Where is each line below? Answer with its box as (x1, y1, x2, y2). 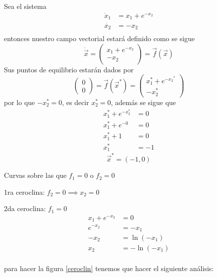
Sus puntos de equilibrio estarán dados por (4, 64, 134, 74)
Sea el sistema (4, 1, 47, 11)
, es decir (62, 97, 89, 107)
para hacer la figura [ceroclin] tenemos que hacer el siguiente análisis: (4, 263, 214, 274)
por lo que (4, 97, 35, 107)
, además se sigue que (110, 97, 176, 107)
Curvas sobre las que (4, 170, 67, 180)
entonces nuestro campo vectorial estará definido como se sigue (4, 33, 195, 44)
